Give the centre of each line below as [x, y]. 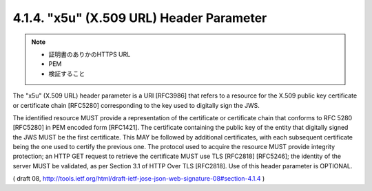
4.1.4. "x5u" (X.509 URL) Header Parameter [140, 18]
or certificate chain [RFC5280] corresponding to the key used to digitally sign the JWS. [136, 105]
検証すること [67, 74]
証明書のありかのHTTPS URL [90, 54]
